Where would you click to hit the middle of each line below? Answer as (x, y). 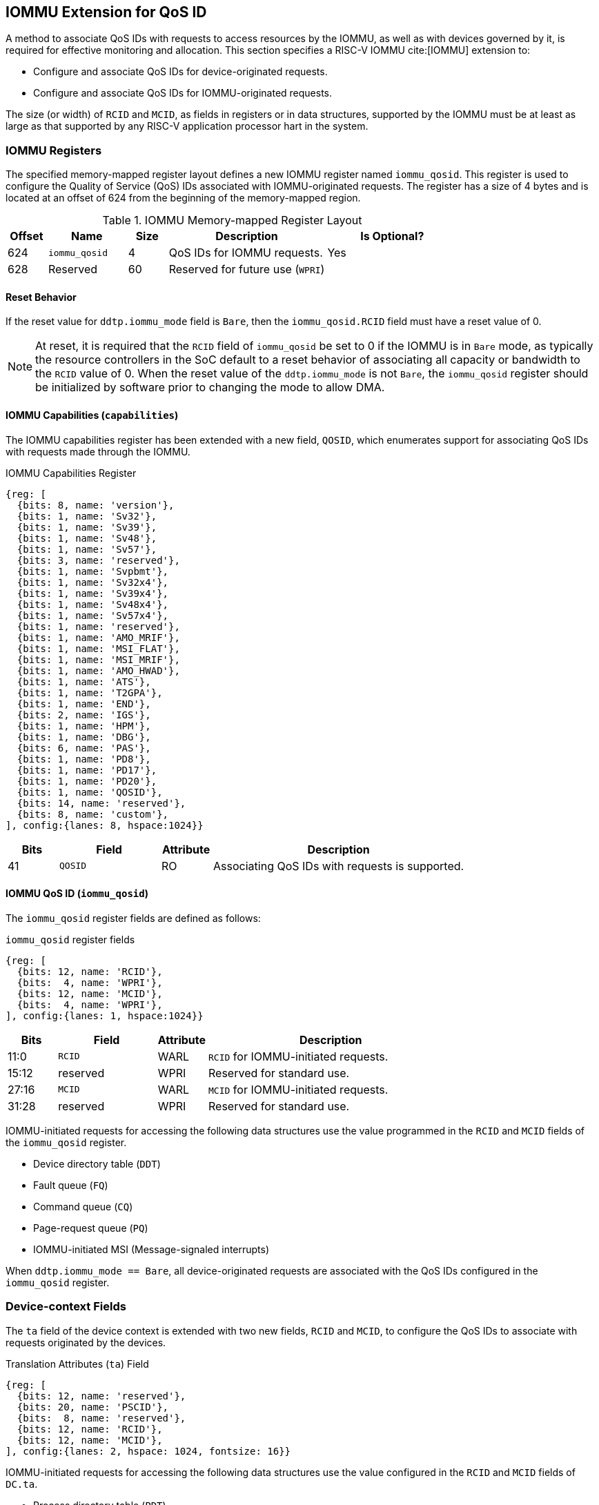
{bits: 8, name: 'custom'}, (93, 814)
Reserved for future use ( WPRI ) (247, 269)
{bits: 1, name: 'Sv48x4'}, (93, 604)
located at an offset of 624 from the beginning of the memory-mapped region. (183, 198)
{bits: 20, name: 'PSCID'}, (93, 1407)
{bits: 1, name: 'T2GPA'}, (90, 692)
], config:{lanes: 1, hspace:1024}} (105, 1015)
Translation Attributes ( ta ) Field (77, 1364)
